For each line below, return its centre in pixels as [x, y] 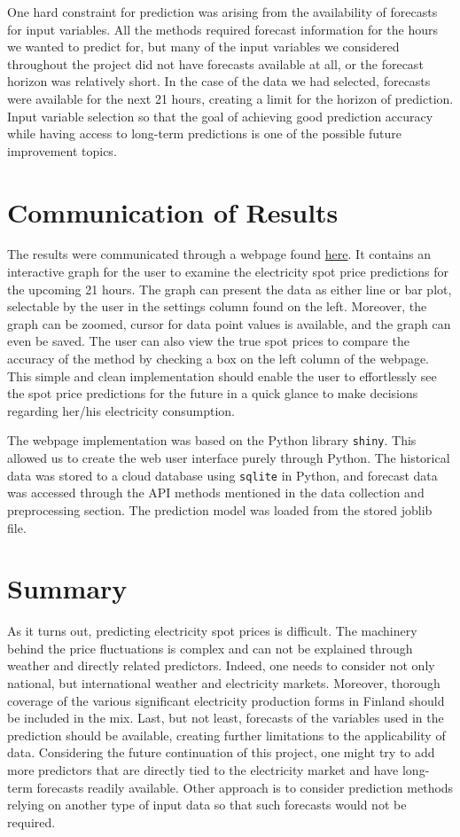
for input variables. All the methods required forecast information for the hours [223, 29]
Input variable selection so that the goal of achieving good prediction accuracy [220, 116]
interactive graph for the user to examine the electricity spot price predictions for [228, 272]
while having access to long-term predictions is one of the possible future [205, 133]
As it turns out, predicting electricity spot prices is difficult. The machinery [212, 631]
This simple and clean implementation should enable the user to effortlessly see [222, 375]
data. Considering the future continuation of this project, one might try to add [221, 752]
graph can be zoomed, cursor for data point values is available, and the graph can [229, 323]
